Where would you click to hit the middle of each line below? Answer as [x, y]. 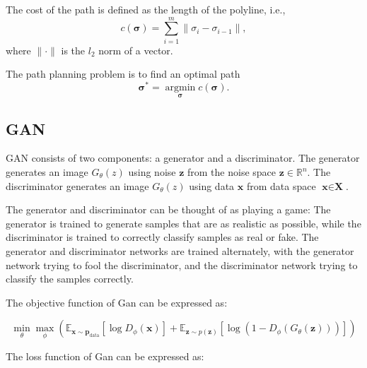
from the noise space [232, 172]
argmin [180, 87]
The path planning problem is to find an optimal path [123, 74]
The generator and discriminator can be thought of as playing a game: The [168, 209]
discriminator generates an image [77, 185]
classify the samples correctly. [70, 279]
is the [73, 50]
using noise [152, 172]
